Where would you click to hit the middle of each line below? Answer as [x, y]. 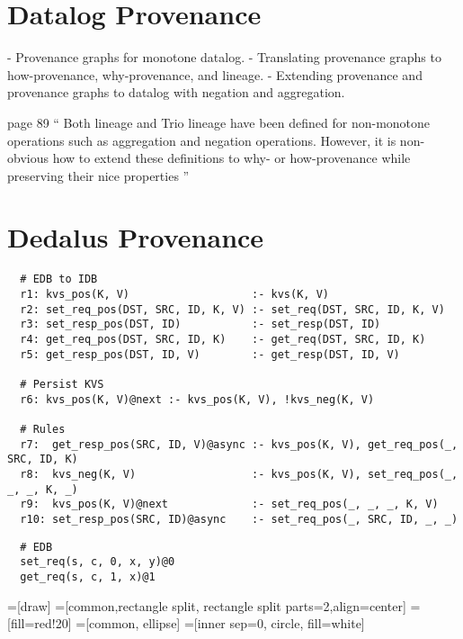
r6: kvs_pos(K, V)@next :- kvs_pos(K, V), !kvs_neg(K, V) [197, 399]
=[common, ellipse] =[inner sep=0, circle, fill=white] [220, 623]
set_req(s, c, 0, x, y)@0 [98, 562]
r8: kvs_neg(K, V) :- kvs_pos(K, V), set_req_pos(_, [239, 474]
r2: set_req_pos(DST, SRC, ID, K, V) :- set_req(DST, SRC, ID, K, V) [232, 309]
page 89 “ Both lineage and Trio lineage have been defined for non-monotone [219, 122]
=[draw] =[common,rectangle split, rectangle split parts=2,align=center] [207, 605]
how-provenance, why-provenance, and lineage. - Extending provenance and [215, 74]
